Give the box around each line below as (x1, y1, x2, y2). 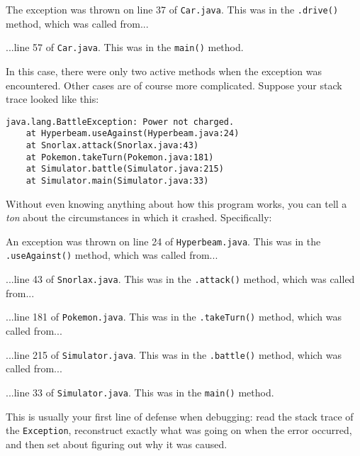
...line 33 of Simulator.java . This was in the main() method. (6, 384, 274, 399)
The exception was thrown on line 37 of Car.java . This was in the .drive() (6, 2, 339, 16)
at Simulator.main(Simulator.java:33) (26, 175, 209, 186)
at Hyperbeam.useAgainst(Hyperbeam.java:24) (26, 128, 240, 139)
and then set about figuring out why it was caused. (6, 436, 227, 451)
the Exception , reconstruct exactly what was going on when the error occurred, (6, 423, 352, 438)
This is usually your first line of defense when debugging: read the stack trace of (6, 408, 354, 423)
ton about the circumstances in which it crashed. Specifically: (6, 210, 272, 225)
